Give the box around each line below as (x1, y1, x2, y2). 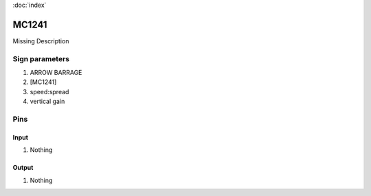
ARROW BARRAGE (30, 69, 82, 77)
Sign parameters (12, 54, 70, 63)
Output (12, 164, 34, 172)
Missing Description (12, 36, 69, 45)
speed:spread (30, 87, 69, 96)
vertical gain (30, 97, 65, 106)
